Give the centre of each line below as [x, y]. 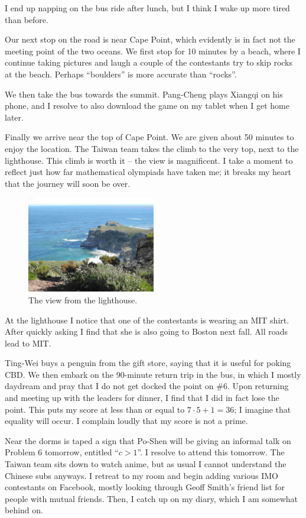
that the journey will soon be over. [68, 183]
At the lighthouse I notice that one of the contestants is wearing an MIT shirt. [147, 320]
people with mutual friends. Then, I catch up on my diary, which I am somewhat [152, 498]
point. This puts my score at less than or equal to [95, 409]
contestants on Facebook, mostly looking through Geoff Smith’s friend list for [145, 487]
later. [14, 117]
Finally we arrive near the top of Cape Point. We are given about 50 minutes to [149, 137]
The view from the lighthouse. [83, 300]
